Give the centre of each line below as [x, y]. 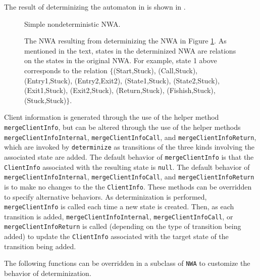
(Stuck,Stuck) [45, 100]
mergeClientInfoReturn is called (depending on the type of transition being [123, 226]
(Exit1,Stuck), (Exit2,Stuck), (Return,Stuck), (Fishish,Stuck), [120, 90]
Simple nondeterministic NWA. [72, 24]
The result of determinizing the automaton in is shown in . [95, 7]
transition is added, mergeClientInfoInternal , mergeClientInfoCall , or [119, 216]
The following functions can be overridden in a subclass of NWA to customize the [127, 263]
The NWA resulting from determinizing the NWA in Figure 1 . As [125, 41]
